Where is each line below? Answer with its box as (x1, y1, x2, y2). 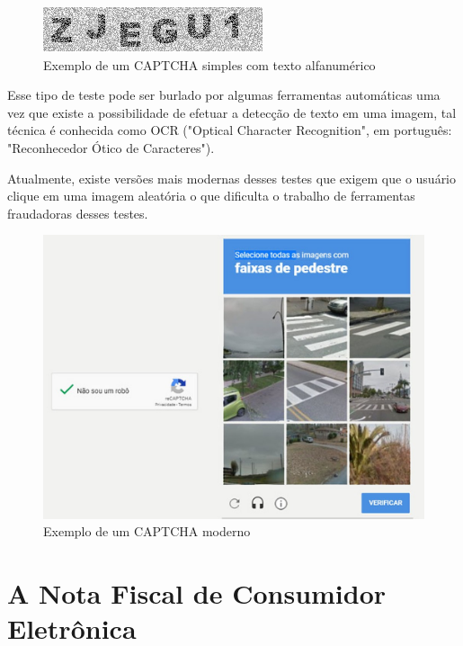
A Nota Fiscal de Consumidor (7, 575, 387, 612)
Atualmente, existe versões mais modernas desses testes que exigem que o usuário (7, 168, 457, 187)
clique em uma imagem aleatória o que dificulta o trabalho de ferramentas (7, 186, 415, 205)
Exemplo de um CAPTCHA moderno (43, 522, 251, 541)
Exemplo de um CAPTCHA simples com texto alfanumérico (43, 55, 376, 74)
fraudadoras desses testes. (7, 203, 148, 222)
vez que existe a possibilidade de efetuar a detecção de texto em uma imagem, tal (7, 103, 457, 121)
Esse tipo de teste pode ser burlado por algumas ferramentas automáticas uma (7, 85, 441, 104)
